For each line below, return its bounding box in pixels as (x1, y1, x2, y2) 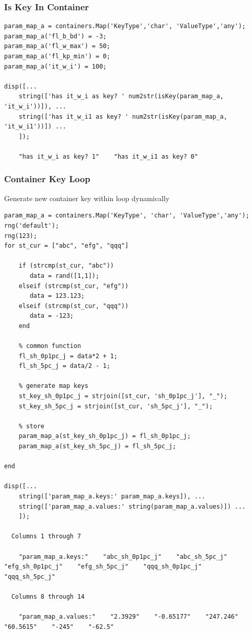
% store (18, 422, 44, 430)
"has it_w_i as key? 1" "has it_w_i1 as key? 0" (18, 152, 198, 160)
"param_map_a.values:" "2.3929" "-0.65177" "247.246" (18, 613, 239, 621)
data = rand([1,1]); (30, 272, 100, 279)
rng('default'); (4, 222, 59, 229)
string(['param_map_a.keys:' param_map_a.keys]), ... (18, 492, 205, 500)
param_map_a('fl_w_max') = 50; (4, 42, 110, 50)
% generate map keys (18, 382, 88, 390)
